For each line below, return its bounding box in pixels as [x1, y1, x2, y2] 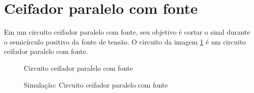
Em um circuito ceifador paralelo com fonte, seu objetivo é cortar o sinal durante [4, 27, 251, 37]
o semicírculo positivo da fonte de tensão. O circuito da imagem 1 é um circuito [4, 36, 246, 46]
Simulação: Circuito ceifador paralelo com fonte [24, 79, 168, 90]
